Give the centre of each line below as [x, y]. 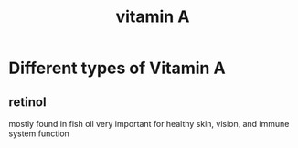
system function [39, 133]
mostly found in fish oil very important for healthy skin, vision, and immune [149, 124]
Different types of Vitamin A [117, 68]
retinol [27, 102]
